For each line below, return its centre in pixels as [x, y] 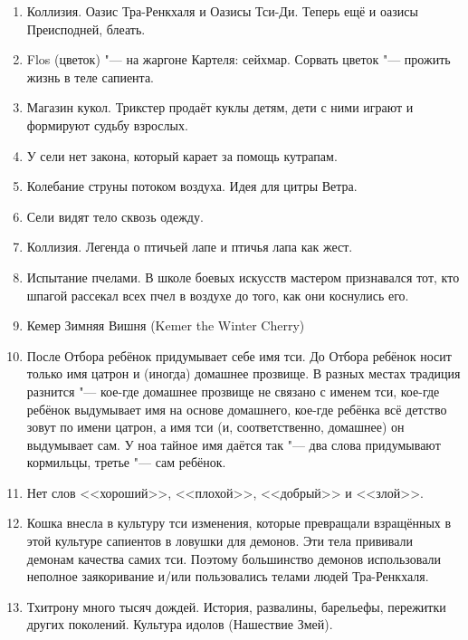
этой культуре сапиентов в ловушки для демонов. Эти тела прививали [220, 541]
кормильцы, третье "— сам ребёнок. [126, 462]
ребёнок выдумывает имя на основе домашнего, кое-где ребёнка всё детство [237, 409]
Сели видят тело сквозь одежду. [115, 216]
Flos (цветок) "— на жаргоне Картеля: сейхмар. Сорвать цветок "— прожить [239, 59]
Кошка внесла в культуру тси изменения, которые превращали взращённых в [239, 523]
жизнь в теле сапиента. [90, 76]
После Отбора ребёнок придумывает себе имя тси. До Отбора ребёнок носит [239, 355]
